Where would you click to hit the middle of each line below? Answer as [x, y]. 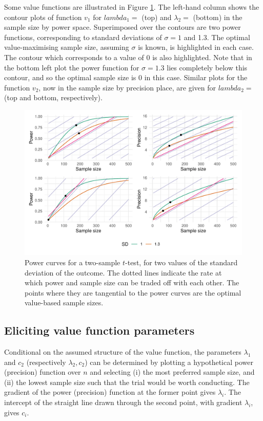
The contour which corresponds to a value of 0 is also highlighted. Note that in [128, 57]
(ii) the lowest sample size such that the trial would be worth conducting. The [127, 382]
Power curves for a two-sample [73, 262]
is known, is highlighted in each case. [196, 47]
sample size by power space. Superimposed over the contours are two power [123, 27]
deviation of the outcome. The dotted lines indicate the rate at [123, 272]
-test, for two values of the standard [181, 262]
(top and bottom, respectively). [53, 97]
